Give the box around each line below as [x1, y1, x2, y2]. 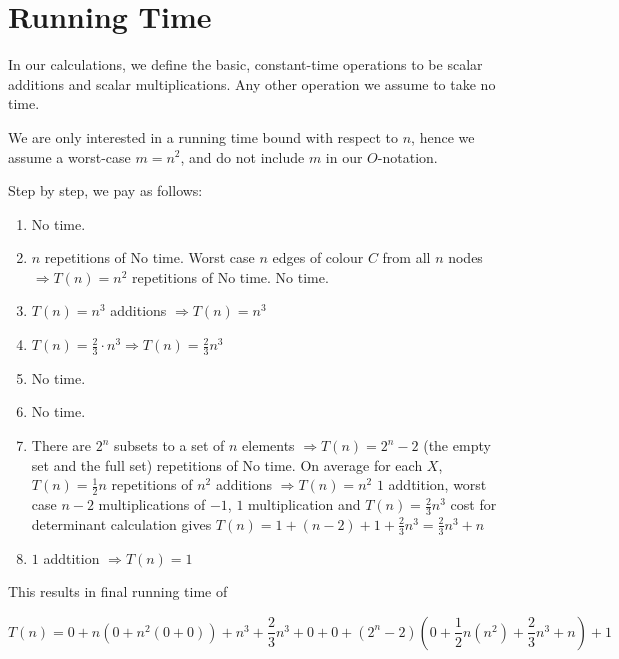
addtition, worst [388, 474, 487, 495]
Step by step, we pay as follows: [8, 180, 203, 201]
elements [242, 435, 295, 456]
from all [382, 247, 431, 268]
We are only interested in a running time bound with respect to [8, 126, 398, 147]
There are [31, 435, 91, 456]
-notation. [377, 146, 438, 167]
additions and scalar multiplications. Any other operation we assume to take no [8, 73, 496, 94]
